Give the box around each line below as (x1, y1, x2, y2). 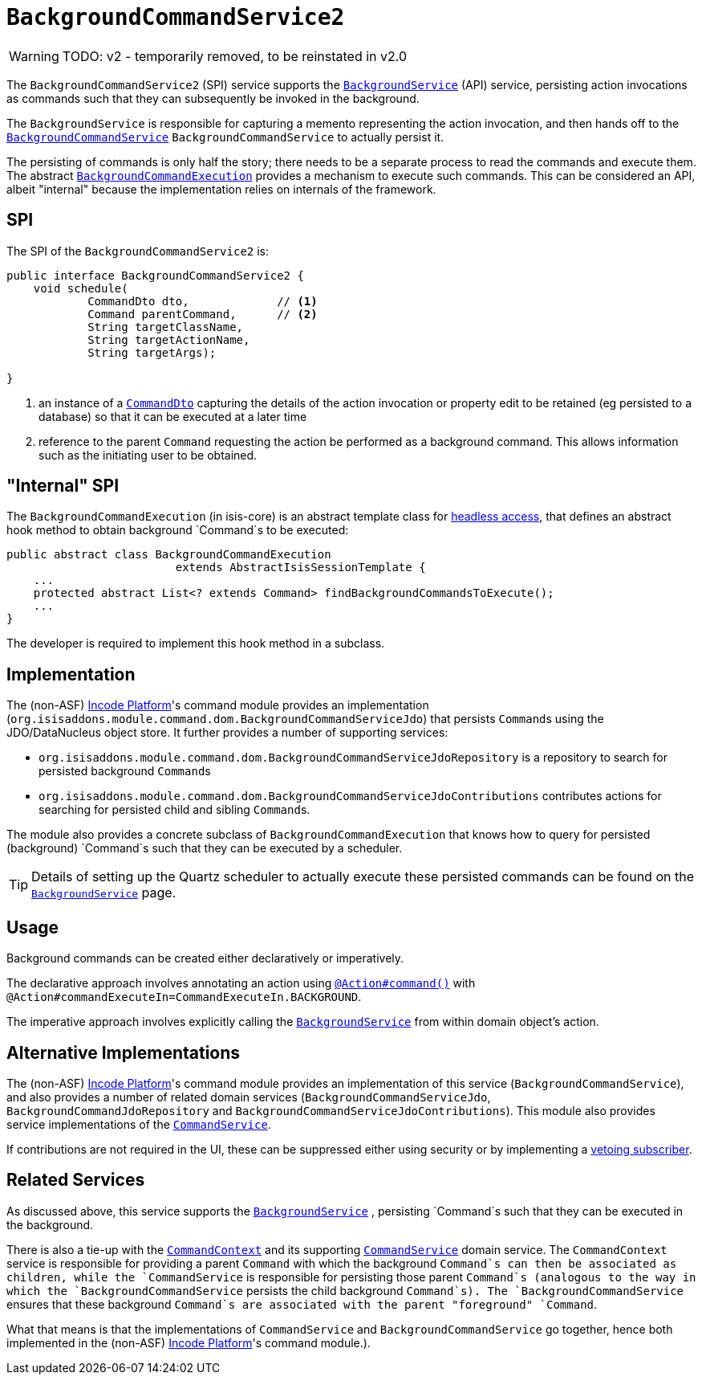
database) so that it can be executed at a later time (39, 409, 307, 423)
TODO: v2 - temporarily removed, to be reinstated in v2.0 (62, 47, 408, 64)
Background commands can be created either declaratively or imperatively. (6, 951, 404, 966)
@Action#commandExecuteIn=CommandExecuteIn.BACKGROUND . (6, 990, 362, 1004)
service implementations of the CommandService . (6, 1117, 271, 1131)
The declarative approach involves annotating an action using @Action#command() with (6, 976, 476, 991)
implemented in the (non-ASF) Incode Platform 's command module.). (6, 1335, 371, 1350)
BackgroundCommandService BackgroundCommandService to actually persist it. (6, 129, 444, 144)
